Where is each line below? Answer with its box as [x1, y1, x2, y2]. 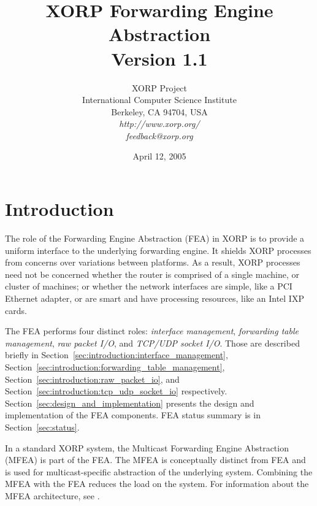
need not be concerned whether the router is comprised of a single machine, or [5, 267, 299, 280]
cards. [5, 304, 27, 316]
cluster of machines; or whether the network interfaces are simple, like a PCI [5, 280, 292, 293]
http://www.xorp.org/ [119, 117, 200, 130]
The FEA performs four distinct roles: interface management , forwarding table [5, 324, 299, 337]
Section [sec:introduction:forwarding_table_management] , [5, 360, 225, 373]
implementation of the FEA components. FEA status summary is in [5, 408, 261, 421]
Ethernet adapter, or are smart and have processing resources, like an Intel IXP [5, 291, 304, 304]
